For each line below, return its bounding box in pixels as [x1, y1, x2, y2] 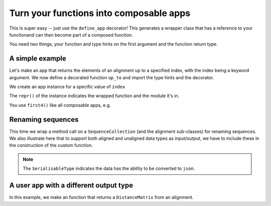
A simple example [9, 54, 66, 63]
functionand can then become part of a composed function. [9, 32, 133, 38]
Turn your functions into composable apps [9, 8, 191, 19]
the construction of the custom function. [9, 142, 93, 148]
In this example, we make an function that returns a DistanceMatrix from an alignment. [9, 194, 194, 200]
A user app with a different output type [9, 181, 133, 190]
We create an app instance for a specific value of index [9, 84, 125, 90]
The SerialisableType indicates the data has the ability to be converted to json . [23, 165, 195, 171]
